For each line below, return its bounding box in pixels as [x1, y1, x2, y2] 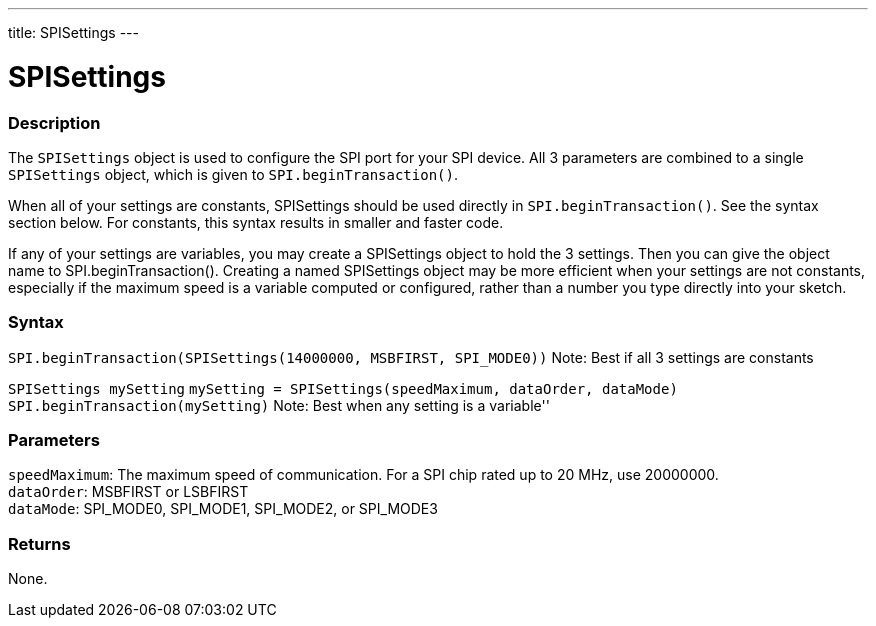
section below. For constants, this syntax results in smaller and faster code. [8, 213, 504, 231]
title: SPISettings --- [8, 24, 139, 41]
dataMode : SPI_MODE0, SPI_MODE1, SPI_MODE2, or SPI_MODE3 [8, 500, 438, 518]
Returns [8, 533, 71, 554]
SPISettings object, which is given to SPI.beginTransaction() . [8, 165, 458, 183]
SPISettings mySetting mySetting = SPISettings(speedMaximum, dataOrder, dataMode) [8, 380, 678, 397]
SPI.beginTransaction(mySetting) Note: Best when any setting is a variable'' [8, 396, 550, 414]
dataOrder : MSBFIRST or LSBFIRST [8, 483, 249, 501]
